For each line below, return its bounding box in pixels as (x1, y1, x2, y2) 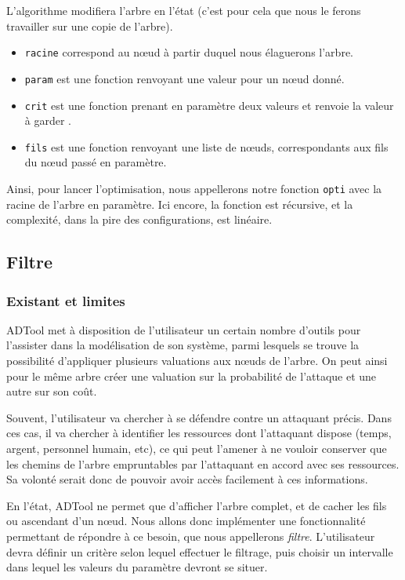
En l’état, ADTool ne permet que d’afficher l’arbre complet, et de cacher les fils (6, 497, 387, 513)
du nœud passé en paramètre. (24, 154, 167, 170)
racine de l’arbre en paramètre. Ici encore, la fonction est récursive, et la (6, 195, 353, 212)
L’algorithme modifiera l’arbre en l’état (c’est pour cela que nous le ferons (6, 2, 361, 18)
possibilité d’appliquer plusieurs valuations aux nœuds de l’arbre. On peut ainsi (6, 352, 388, 369)
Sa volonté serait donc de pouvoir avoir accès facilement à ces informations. (6, 471, 368, 487)
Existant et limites (6, 290, 125, 310)
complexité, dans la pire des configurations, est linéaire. (6, 211, 273, 228)
